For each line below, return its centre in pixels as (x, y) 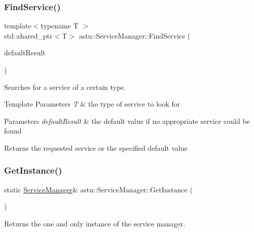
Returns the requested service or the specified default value (96, 147)
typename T (60, 26)
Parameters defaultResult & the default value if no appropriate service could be (127, 121)
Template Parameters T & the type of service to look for (92, 104)
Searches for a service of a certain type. (65, 87)
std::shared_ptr (28, 35)
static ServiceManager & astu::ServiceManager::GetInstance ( (98, 189)
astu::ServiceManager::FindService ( (135, 35)
